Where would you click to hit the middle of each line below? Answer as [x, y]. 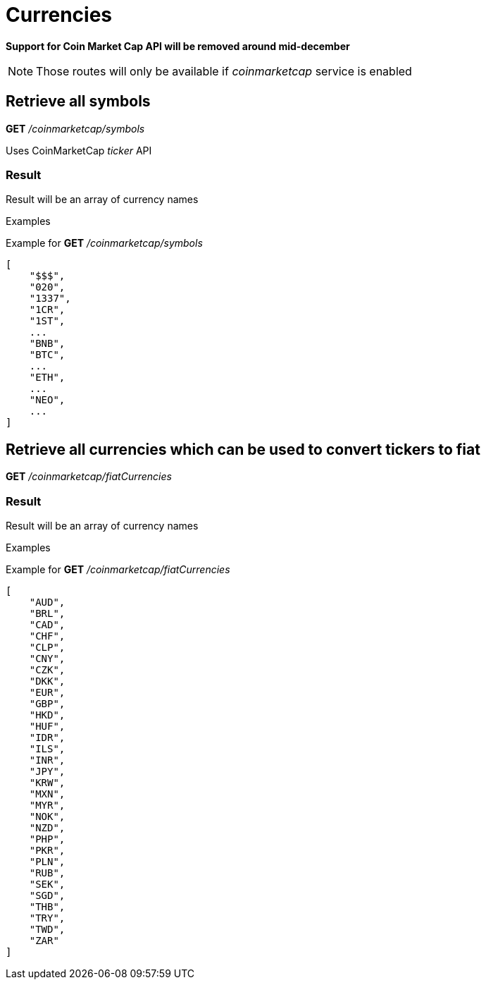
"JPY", [47, 771]
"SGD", [47, 895]
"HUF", [47, 726]
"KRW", [47, 782]
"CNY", [47, 658]
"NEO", [47, 400]
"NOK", [47, 816]
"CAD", [47, 624]
